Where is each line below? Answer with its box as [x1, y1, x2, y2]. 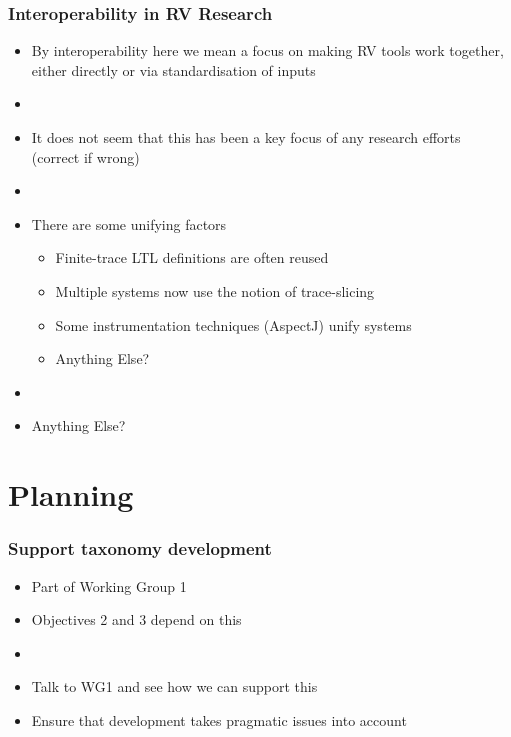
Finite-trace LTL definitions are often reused [55, 247, 329, 268]
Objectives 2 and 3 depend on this [31, 609, 242, 630]
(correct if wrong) [31, 146, 140, 167]
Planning [8, 474, 134, 515]
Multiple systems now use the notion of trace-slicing [55, 280, 375, 301]
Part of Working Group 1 [31, 575, 187, 596]
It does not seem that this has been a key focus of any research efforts [31, 127, 461, 147]
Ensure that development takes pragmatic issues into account [31, 709, 407, 730]
